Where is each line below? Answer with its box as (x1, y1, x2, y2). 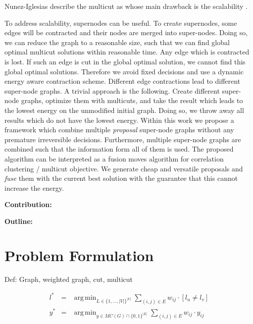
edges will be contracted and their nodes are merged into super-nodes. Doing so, (4, 27, 248, 38)
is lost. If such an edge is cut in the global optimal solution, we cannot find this (4, 56, 246, 66)
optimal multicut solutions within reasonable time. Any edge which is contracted (4, 47, 250, 57)
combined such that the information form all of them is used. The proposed (4, 144, 234, 154)
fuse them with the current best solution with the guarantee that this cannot (4, 173, 238, 183)
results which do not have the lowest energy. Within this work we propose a (4, 114, 234, 125)
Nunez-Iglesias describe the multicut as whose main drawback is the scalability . (4, 1, 248, 11)
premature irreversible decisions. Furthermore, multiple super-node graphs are (4, 134, 241, 144)
